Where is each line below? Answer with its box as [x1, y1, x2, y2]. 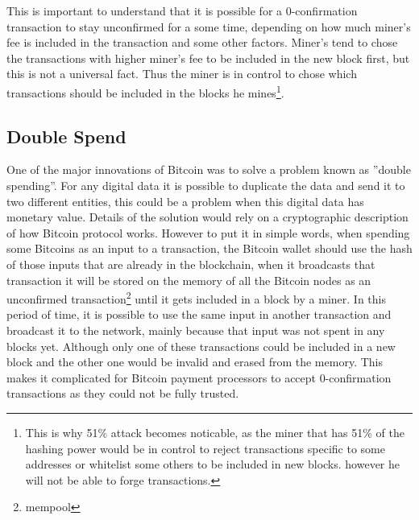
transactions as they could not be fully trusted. [6, 385, 239, 402]
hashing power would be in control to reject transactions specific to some [25, 440, 385, 456]
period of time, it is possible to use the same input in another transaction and [6, 306, 392, 323]
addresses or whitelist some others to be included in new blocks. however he [25, 456, 400, 473]
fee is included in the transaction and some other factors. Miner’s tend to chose [6, 34, 398, 51]
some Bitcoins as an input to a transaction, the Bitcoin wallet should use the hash [6, 240, 413, 257]
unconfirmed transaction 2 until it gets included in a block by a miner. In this [6, 288, 386, 307]
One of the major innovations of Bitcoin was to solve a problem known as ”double [6, 161, 411, 178]
